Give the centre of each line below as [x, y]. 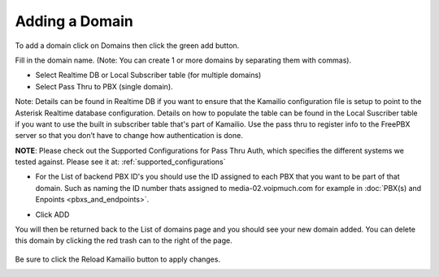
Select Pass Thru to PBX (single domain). [104, 86]
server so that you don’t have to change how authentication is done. [129, 136]
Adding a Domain [74, 21]
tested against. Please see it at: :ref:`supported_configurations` [120, 162]
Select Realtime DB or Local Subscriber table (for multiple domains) [148, 75]
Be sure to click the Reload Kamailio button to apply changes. [118, 259]
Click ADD [52, 214]
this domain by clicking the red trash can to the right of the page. [124, 240]
